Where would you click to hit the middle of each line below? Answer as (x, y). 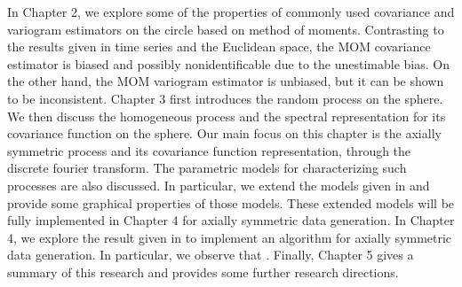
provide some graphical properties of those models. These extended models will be (231, 202)
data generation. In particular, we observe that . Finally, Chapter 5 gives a (211, 255)
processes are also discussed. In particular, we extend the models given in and (219, 185)
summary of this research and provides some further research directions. (203, 271)
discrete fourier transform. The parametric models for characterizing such (207, 168)
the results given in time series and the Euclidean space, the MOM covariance (219, 47)
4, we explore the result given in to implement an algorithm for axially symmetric (230, 237)
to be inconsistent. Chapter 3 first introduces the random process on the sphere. (225, 98)
